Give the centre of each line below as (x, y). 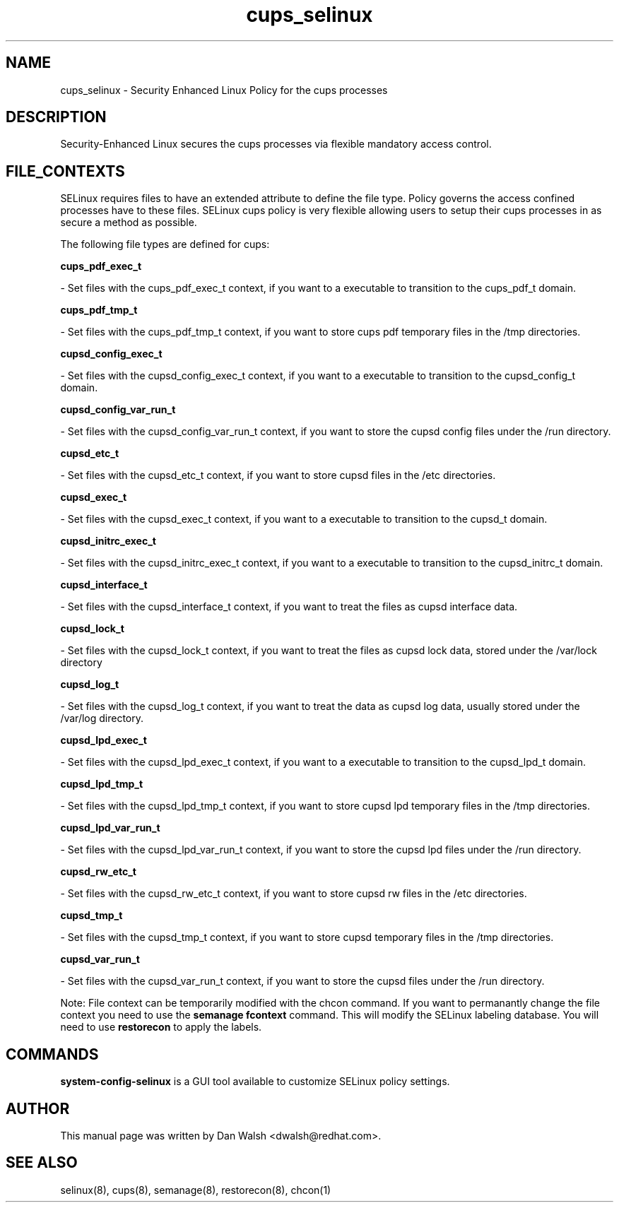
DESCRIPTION (56, 117)
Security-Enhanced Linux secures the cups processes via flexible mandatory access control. (276, 144)
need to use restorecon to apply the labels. (161, 1027)
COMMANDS (52, 1054)
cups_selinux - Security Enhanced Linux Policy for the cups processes (224, 90)
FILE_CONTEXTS (65, 171)
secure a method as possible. (129, 223)
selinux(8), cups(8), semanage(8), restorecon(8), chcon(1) (196, 1190)
